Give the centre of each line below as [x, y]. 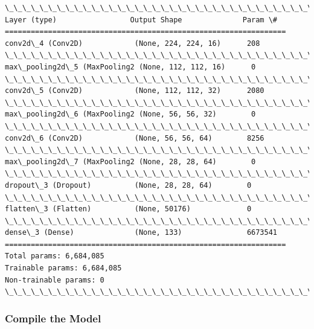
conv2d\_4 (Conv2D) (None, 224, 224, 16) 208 [133, 43]
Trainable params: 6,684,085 [63, 268]
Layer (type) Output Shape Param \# [141, 20]
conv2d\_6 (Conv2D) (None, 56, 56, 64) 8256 [135, 138]
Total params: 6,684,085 [55, 256]
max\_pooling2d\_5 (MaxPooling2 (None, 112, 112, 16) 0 [130, 67]
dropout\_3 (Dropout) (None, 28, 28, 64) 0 [128, 185]
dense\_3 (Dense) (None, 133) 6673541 [141, 233]
